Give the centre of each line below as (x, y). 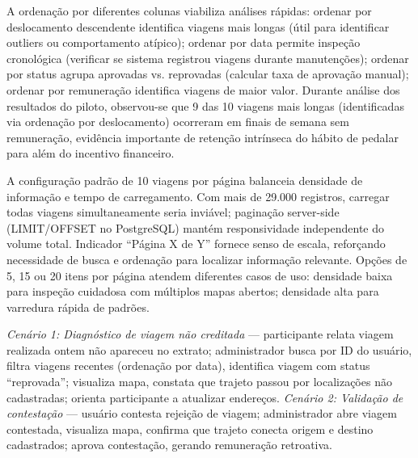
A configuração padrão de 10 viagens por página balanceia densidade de (185, 180)
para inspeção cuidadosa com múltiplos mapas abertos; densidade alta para (193, 291)
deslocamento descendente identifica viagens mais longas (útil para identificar (198, 26)
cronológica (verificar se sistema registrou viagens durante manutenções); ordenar (208, 58)
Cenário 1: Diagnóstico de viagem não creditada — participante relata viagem (200, 334)
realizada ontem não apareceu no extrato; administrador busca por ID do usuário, (209, 349)
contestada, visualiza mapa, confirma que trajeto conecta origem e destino (190, 429)
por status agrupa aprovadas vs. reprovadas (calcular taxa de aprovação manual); (208, 74)
